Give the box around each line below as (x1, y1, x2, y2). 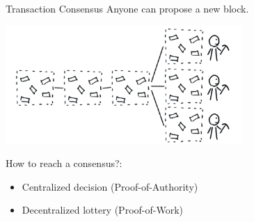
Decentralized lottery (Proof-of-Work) (22, 203, 183, 217)
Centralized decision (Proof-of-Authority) (22, 179, 198, 193)
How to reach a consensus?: (6, 156, 122, 171)
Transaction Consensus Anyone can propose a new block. (6, 1, 249, 15)
